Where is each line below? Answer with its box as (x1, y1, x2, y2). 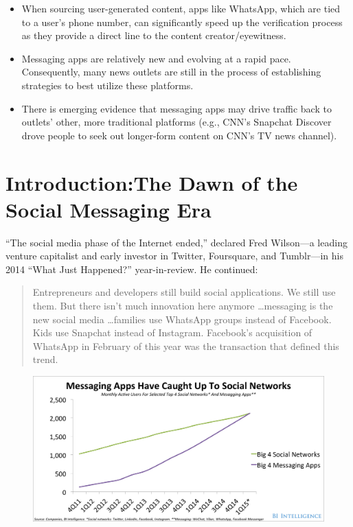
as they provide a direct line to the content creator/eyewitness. (21, 28, 286, 43)
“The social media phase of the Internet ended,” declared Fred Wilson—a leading (5, 235, 348, 249)
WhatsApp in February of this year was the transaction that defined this (32, 338, 339, 353)
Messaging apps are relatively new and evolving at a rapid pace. (21, 51, 291, 65)
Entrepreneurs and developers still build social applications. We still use (32, 285, 336, 299)
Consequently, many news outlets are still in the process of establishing (21, 65, 321, 79)
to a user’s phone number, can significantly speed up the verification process (21, 14, 343, 29)
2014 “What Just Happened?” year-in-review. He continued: (5, 261, 258, 276)
